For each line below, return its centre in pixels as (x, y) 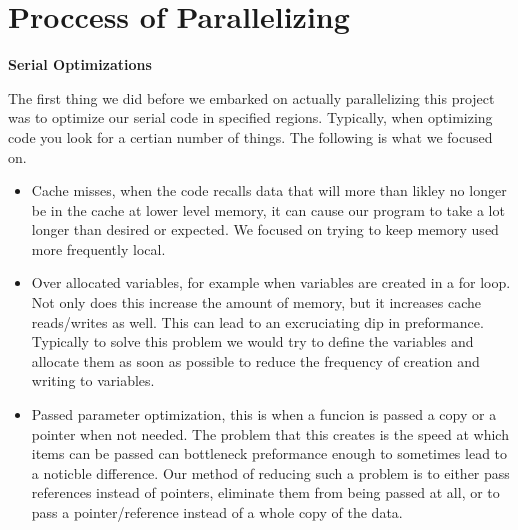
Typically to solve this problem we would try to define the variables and (252, 341)
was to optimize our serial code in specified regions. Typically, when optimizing (250, 117)
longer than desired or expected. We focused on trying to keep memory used (265, 229)
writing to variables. (93, 380)
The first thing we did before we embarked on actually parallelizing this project (251, 97)
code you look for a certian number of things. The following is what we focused (250, 136)
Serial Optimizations (80, 64)
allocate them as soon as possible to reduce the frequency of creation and (255, 360)
